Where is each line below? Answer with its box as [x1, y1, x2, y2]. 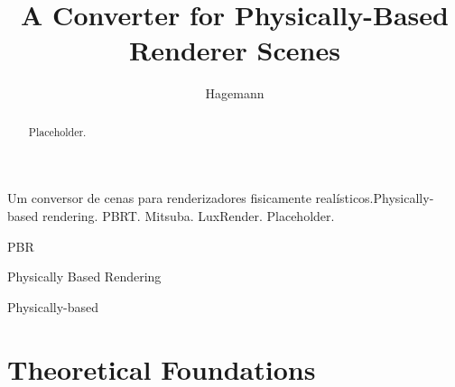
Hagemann [205, 84, 265, 103]
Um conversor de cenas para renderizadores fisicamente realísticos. [7, 189, 374, 207]
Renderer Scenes [129, 32, 340, 69]
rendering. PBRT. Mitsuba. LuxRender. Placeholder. [42, 206, 335, 225]
